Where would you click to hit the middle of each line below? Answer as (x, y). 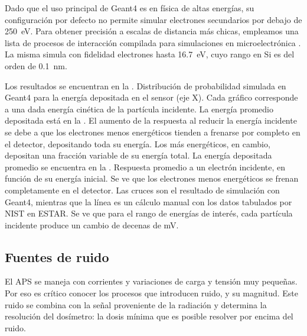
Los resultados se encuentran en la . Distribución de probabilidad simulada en (146, 85)
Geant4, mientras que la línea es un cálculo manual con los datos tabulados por (148, 201)
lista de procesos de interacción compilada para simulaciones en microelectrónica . (153, 42)
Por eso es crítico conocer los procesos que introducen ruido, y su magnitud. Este (151, 293)
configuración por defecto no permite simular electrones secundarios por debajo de (153, 19)
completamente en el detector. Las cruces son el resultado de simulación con (142, 190)
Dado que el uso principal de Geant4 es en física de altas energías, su (130, 8)
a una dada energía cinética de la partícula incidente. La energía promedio (139, 109)
